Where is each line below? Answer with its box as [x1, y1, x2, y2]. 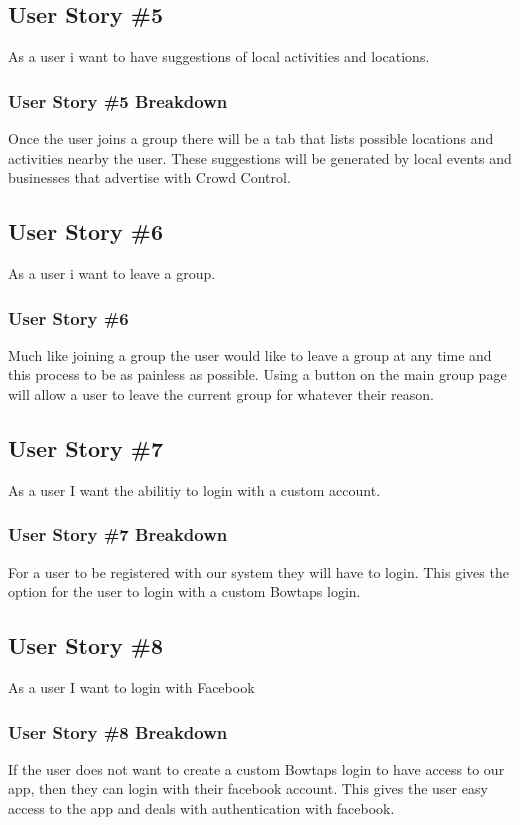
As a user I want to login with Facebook [8, 677, 255, 697]
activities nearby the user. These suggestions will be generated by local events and [8, 147, 512, 168]
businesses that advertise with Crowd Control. [8, 167, 291, 188]
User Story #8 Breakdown [8, 719, 228, 744]
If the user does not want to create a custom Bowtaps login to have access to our [8, 758, 505, 779]
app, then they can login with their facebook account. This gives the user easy [8, 778, 488, 799]
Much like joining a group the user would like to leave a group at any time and [8, 344, 492, 365]
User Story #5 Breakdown [8, 88, 228, 113]
